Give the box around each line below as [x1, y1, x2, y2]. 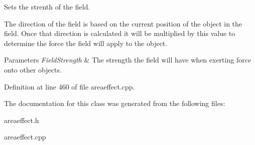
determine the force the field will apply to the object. [4, 37, 168, 48]
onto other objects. [4, 64, 62, 74]
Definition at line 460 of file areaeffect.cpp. [4, 81, 135, 91]
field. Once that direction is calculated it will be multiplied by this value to [4, 28, 235, 38]
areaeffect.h [4, 114, 39, 125]
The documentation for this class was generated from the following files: [4, 98, 225, 108]
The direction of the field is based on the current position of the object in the [4, 18, 242, 28]
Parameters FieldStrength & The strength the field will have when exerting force [4, 54, 251, 65]
